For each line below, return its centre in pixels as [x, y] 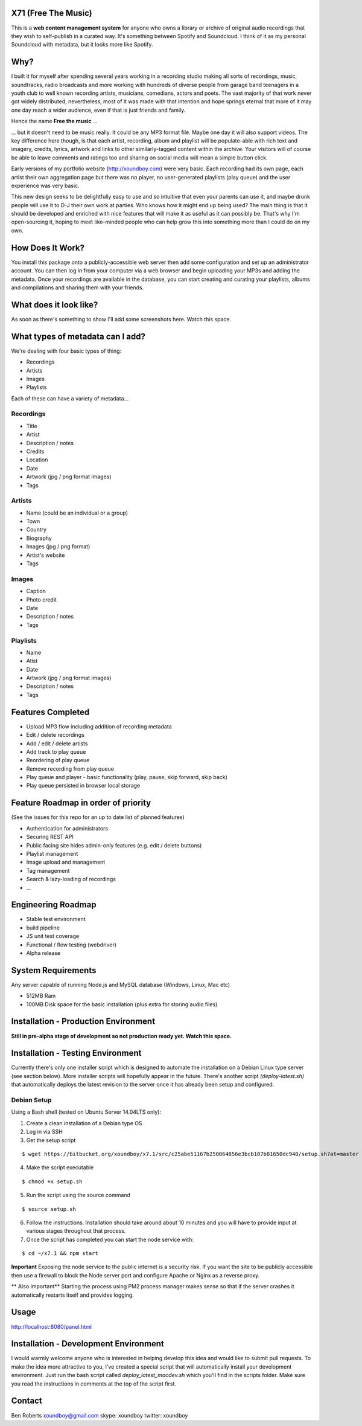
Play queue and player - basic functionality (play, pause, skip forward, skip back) [127, 777]
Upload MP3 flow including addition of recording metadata [99, 726]
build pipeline [43, 928]
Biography [39, 538]
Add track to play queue [56, 751]
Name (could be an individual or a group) [77, 513]
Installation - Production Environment [83, 1022]
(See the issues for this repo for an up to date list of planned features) [98, 817]
